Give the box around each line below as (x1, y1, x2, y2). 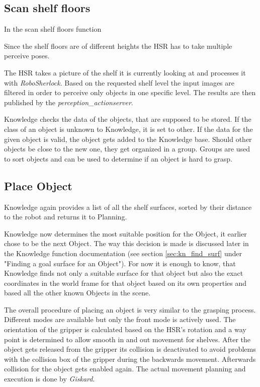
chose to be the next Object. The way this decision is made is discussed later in (4, 238, 249, 249)
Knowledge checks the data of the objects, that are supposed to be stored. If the (4, 114, 251, 124)
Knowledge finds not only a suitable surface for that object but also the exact (4, 268, 243, 278)
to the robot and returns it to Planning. (4, 211, 127, 222)
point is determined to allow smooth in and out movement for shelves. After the (4, 334, 251, 344)
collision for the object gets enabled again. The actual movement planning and (4, 363, 246, 374)
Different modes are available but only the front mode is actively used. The (4, 314, 236, 325)
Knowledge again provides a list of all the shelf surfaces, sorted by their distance (4, 201, 252, 212)
